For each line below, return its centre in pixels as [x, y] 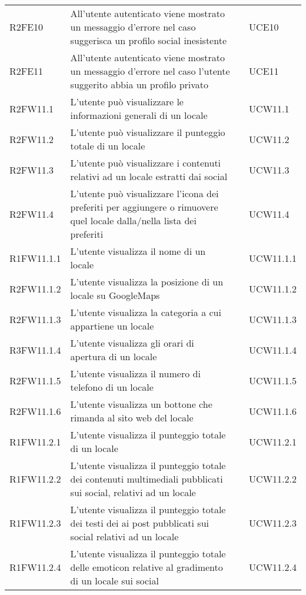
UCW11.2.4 [273, 567]
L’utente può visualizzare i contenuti [146, 163]
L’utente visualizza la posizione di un [147, 282]
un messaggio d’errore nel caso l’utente [150, 71]
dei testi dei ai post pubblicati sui [139, 523]
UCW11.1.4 [273, 350]
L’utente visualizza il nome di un [138, 251]
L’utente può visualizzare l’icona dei [144, 193]
